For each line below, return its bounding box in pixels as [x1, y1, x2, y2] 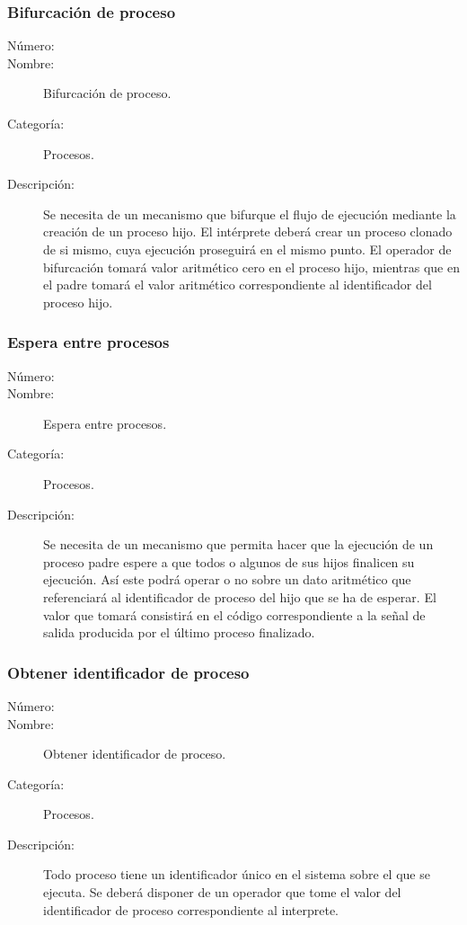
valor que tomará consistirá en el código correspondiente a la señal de [43, 605, 426, 624]
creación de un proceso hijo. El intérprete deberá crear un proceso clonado [43, 222, 453, 241]
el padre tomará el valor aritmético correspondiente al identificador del [43, 275, 432, 294]
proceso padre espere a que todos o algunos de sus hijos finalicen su [43, 552, 415, 571]
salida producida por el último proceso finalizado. [43, 623, 315, 642]
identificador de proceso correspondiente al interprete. [43, 900, 339, 919]
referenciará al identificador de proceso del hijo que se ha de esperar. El [43, 587, 436, 606]
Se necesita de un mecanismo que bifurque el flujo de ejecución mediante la [43, 204, 456, 223]
